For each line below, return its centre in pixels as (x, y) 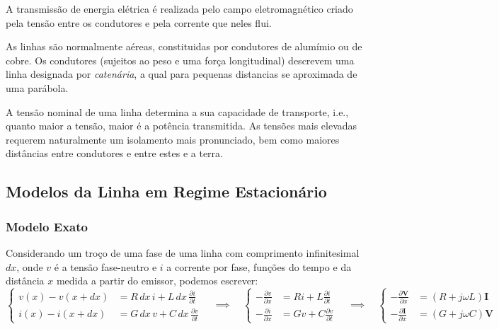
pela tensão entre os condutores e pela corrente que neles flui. (139, 22)
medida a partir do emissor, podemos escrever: (157, 281)
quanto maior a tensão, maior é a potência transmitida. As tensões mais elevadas (182, 126)
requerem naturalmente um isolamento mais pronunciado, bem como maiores (173, 139)
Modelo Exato (47, 226)
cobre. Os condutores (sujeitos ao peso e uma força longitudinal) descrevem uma (180, 60)
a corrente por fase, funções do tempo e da (259, 266)
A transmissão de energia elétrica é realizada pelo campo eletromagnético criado (179, 8)
